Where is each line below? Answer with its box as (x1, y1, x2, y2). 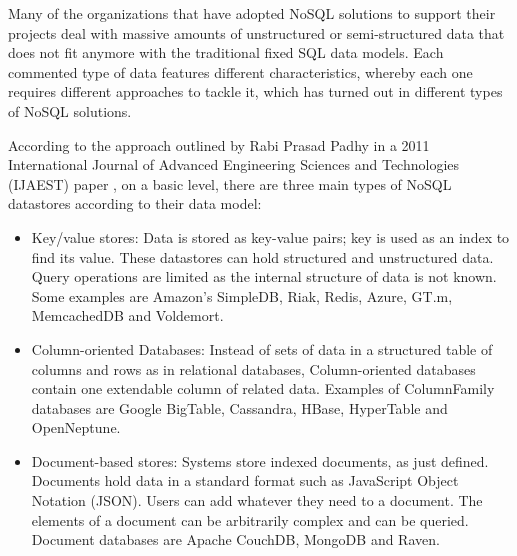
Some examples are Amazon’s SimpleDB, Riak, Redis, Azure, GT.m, (31, 285, 453, 306)
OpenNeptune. (31, 417, 121, 438)
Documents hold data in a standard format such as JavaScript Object (31, 470, 459, 491)
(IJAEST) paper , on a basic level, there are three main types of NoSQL (8, 173, 452, 194)
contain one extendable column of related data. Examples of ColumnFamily (31, 378, 495, 399)
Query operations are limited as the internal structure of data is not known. (31, 266, 497, 287)
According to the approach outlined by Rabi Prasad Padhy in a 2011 (8, 134, 430, 155)
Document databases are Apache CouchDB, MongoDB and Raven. (31, 529, 440, 550)
